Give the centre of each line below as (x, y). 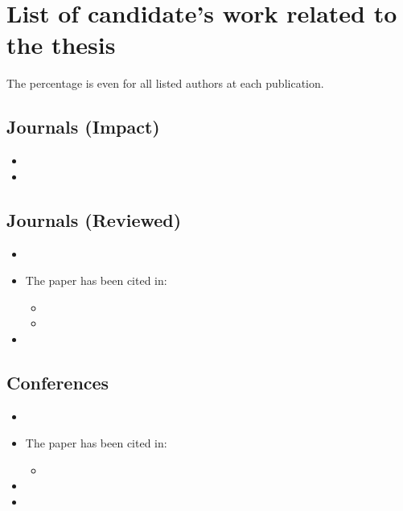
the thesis (61, 45)
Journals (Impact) (83, 127)
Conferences (58, 382)
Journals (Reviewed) (94, 219)
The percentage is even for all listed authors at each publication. (165, 83)
